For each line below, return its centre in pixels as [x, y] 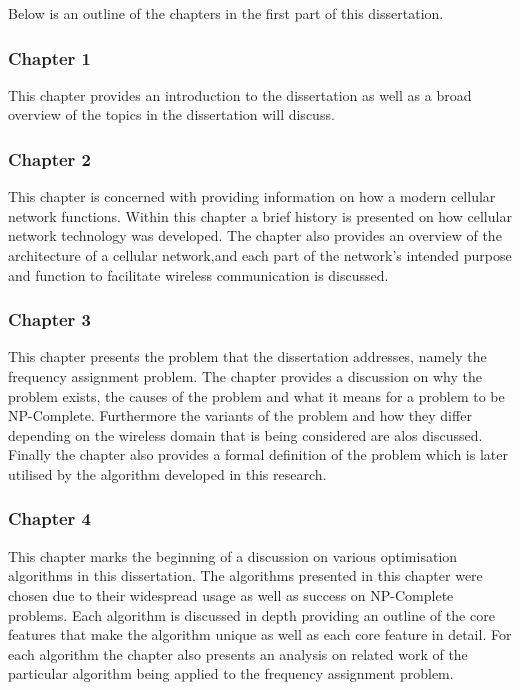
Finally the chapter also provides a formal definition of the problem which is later [258, 454]
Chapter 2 [50, 158]
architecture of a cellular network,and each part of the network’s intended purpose [260, 255]
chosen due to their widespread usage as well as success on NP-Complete [231, 594]
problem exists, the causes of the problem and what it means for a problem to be [256, 395]
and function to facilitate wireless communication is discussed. [198, 274]
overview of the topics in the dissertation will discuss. [171, 114]
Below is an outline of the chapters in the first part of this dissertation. [226, 13]
